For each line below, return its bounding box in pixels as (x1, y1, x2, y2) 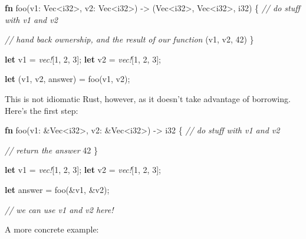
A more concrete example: (5, 223, 99, 235)
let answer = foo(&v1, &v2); (5, 183, 110, 195)
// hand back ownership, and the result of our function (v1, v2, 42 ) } (5, 33, 254, 45)
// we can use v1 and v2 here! (5, 203, 114, 215)
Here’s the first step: (5, 104, 78, 116)
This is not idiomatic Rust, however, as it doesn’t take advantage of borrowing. (5, 92, 291, 104)
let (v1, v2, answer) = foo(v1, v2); (5, 73, 130, 85)
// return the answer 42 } (5, 143, 98, 156)
